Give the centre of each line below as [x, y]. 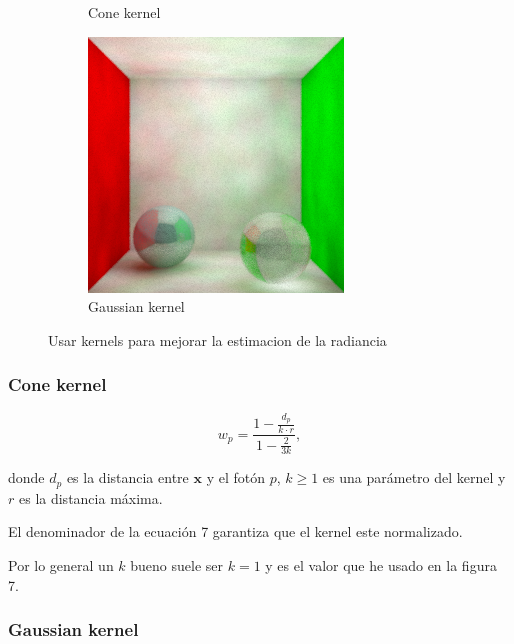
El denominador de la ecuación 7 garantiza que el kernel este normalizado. [235, 531]
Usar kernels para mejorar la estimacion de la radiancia [217, 339]
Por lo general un [61, 565]
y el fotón [235, 477]
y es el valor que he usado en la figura [381, 565]
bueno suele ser [177, 565]
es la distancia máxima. [90, 497]
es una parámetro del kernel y [414, 477]
